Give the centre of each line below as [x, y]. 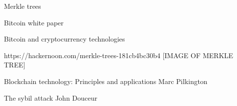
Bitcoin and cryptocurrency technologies [65, 39]
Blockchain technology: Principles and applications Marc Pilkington [106, 81]
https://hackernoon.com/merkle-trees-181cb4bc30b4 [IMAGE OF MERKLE [119, 55]
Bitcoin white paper [34, 22]
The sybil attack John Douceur [51, 97]
